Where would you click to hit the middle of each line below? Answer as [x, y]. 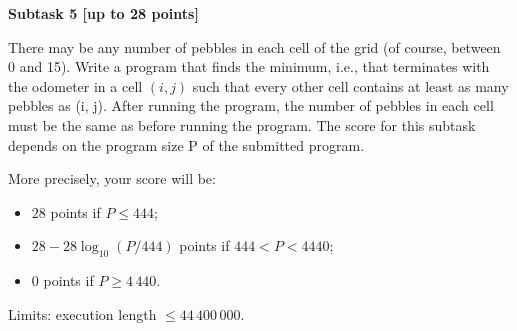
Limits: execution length [82, 313]
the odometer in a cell [75, 85]
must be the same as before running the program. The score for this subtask [242, 124]
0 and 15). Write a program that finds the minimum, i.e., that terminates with [249, 66]
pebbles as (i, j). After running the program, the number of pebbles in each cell [251, 105]
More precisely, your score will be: [112, 178]
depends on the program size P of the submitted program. [186, 144]
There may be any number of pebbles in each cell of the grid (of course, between [254, 46]
